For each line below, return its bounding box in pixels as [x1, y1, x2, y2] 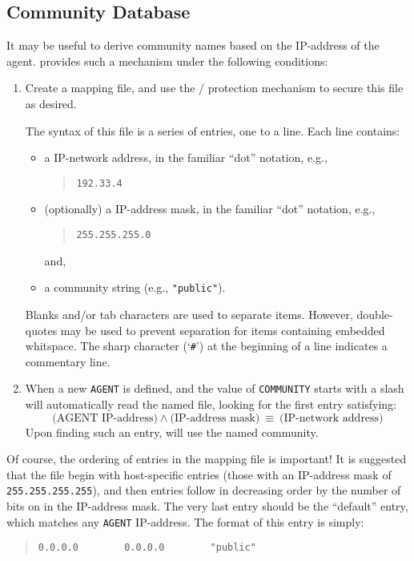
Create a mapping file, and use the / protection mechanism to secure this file [25, 79, 404, 96]
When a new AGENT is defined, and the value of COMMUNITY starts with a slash [25, 380, 404, 397]
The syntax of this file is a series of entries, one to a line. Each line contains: [25, 122, 400, 139]
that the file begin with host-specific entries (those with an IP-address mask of [6, 466, 392, 482]
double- [356, 305, 393, 322]
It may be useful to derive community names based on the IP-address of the [6, 37, 380, 54]
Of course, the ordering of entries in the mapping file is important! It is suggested [6, 450, 407, 467]
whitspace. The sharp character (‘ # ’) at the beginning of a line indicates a [25, 337, 388, 354]
